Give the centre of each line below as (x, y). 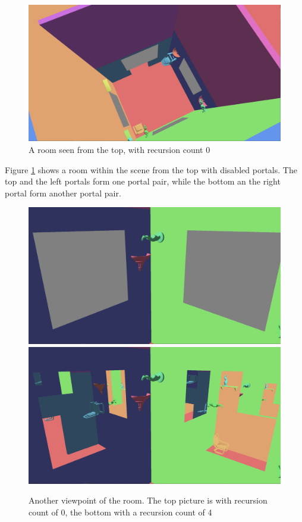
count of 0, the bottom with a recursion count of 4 (120, 512)
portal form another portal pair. (63, 193)
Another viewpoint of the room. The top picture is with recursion (148, 500)
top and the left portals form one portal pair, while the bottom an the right (143, 181)
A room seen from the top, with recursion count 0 (119, 149)
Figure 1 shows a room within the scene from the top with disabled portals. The (151, 169)
